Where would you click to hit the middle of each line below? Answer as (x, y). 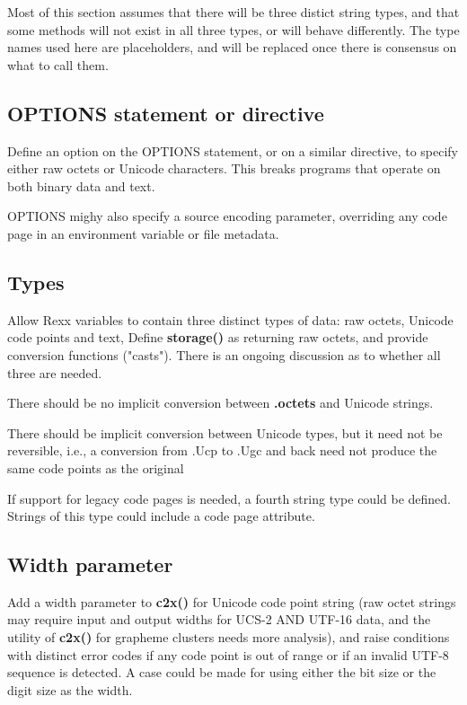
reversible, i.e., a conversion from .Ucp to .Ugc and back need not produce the (222, 450)
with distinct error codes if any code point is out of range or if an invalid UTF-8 (228, 654)
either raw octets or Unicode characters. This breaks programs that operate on (224, 168)
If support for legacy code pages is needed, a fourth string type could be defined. (229, 498)
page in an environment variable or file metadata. (143, 233)
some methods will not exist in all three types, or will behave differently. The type (233, 29)
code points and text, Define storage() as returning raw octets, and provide (218, 337)
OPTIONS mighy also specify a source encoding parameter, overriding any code (227, 216)
